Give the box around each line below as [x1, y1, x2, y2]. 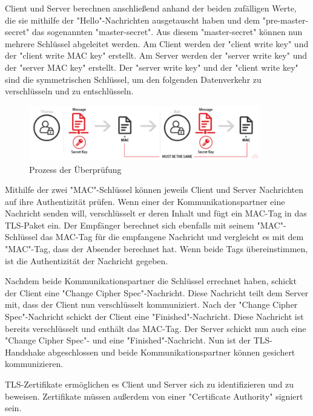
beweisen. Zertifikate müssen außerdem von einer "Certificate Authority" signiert [5, 389, 303, 402]
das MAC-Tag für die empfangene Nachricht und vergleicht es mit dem [40, 230, 304, 243]
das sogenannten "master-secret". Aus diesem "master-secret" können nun [31, 25, 303, 38]
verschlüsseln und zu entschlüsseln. [5, 85, 134, 97]
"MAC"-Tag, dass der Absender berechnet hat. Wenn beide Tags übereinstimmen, [5, 242, 308, 255]
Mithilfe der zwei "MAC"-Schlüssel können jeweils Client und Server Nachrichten [5, 183, 304, 196]
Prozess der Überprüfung [29, 163, 122, 175]
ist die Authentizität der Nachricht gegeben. [5, 254, 168, 267]
